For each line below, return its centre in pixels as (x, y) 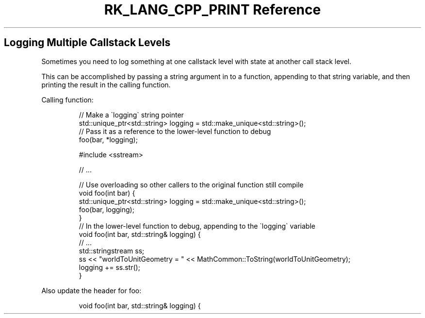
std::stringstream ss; (112, 251)
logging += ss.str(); (109, 267)
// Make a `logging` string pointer (131, 115)
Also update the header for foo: (91, 290)
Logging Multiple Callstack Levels (87, 43)
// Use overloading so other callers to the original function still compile (191, 184)
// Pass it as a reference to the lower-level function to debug (175, 131)
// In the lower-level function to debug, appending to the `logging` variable (197, 226)
